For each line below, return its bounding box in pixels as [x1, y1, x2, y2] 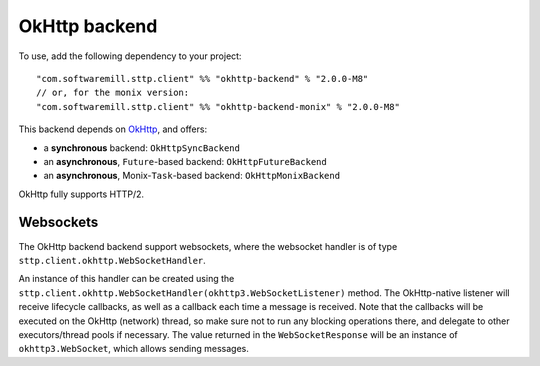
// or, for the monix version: [36, 87, 190, 99]
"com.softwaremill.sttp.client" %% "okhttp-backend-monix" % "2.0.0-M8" [36, 101, 400, 112]
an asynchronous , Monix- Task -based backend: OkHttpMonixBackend [43, 170, 340, 182]
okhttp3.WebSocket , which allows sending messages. [18, 343, 249, 355]
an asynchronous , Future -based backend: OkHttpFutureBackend [43, 155, 327, 167]
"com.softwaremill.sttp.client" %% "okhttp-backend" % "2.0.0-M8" [36, 73, 369, 84]
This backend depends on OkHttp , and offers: [18, 123, 208, 135]
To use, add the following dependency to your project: [18, 50, 242, 62]
